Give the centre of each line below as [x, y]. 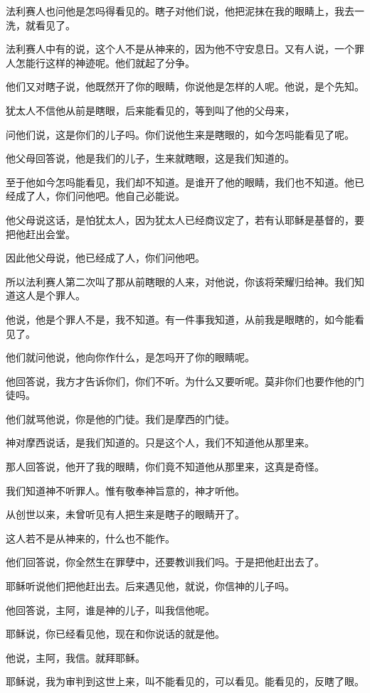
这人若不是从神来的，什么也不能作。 [90, 538]
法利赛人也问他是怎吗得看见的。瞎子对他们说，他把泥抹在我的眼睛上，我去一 [185, 11]
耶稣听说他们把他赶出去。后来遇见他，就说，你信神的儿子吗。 [150, 586]
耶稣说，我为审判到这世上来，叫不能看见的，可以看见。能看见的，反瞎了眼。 [185, 681]
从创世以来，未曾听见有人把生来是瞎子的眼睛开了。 [125, 514]
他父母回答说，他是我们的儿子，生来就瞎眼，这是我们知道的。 [150, 158]
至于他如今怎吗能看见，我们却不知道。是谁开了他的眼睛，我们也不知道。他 [180, 182]
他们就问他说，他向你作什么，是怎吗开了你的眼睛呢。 [130, 357]
